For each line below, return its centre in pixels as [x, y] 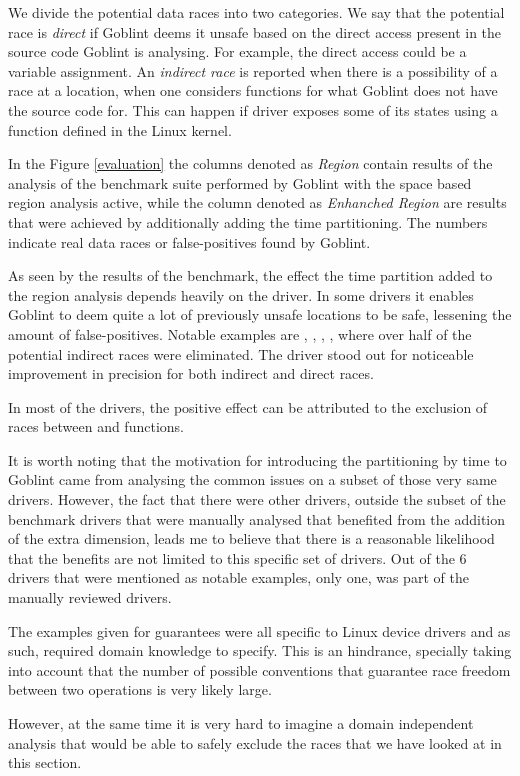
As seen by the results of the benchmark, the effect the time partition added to [250, 275]
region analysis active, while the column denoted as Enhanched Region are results [257, 202]
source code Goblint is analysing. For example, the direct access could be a [237, 51]
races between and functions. [96, 426]
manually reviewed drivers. [90, 597]
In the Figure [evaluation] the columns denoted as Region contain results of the [250, 163]
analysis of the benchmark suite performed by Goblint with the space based [240, 182]
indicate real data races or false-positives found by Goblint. [189, 241]
